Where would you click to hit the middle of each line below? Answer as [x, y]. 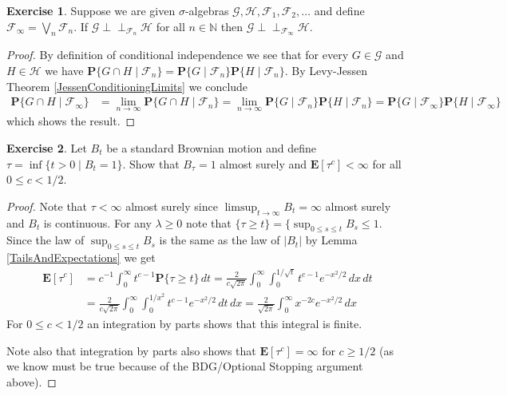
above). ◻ [32, 381]
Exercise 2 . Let [47, 148]
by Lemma [331, 240]
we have [64, 70]
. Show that [151, 163]
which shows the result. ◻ [71, 121]
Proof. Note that [47, 206]
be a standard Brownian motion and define [212, 148]
